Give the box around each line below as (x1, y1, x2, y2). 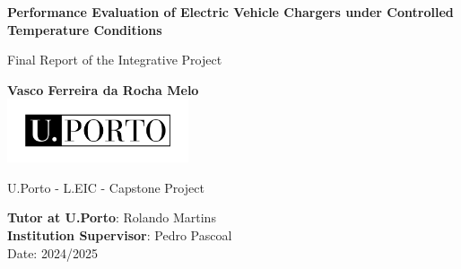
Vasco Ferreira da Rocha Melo (7, 80, 199, 99)
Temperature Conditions (7, 20, 162, 39)
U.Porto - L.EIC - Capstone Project (7, 178, 204, 196)
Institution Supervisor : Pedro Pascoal (7, 226, 232, 245)
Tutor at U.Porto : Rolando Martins (7, 208, 216, 227)
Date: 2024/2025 (7, 243, 98, 262)
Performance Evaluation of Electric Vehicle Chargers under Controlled (7, 3, 454, 21)
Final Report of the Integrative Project (7, 50, 222, 69)
